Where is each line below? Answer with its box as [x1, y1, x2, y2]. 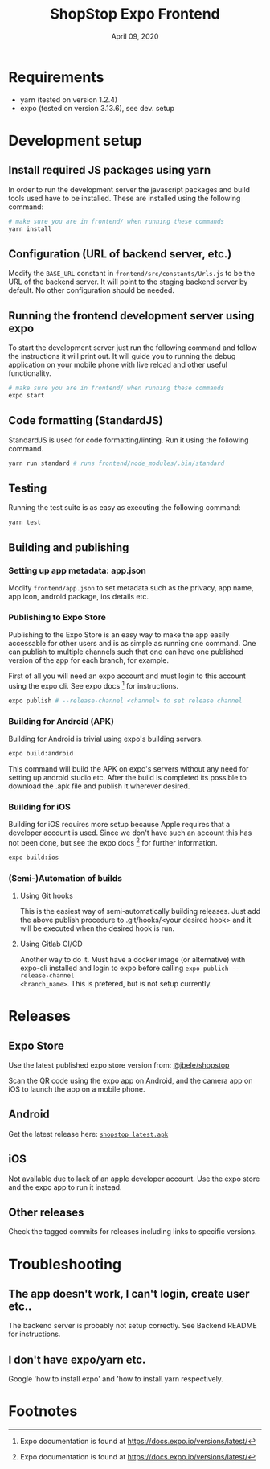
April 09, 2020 [111, 31, 159, 41]
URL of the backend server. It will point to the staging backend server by [8, 277, 248, 286]
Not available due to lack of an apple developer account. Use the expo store [8, 1174, 260, 1183]
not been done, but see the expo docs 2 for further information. [8, 837, 219, 847]
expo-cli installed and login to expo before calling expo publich [19, 963, 229, 973]
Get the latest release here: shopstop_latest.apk [8, 1129, 169, 1138]
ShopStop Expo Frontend [49, 5, 220, 23]
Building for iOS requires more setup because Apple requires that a [8, 820, 231, 829]
